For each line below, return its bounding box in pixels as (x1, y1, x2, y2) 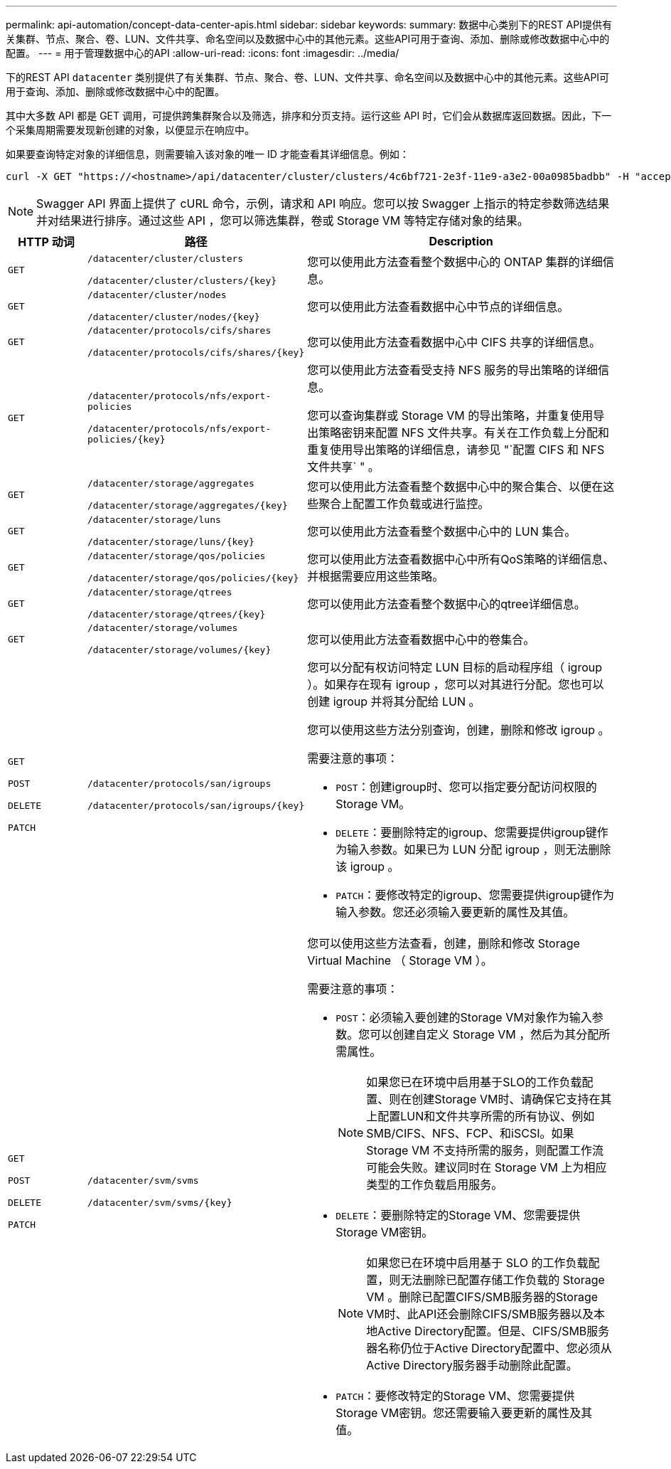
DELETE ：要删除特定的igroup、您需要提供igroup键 (335, 825, 597, 839)
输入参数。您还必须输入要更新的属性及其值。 (335, 905, 575, 919)
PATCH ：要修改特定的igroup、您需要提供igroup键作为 (335, 888, 614, 902)
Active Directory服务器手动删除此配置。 (366, 1358, 578, 1372)
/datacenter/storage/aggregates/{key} (87, 500, 288, 511)
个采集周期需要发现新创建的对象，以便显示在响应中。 (6, 124, 254, 136)
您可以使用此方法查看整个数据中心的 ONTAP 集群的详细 (307, 255, 603, 269)
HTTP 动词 (18, 235, 75, 249)
